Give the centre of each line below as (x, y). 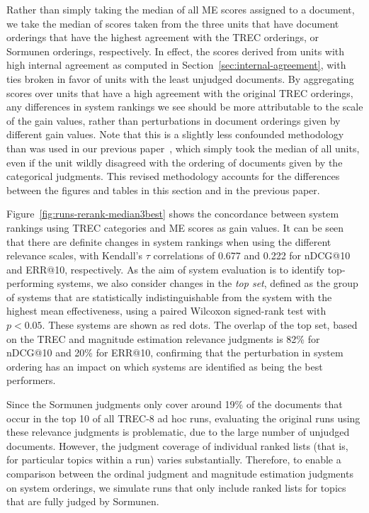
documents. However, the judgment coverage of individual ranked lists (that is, (177, 445)
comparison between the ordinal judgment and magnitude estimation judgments (180, 473)
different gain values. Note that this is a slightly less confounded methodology (175, 134)
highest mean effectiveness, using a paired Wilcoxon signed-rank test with (166, 311)
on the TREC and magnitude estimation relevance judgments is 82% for (163, 338)
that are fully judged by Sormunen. (83, 501)
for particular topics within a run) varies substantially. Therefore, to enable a (174, 460)
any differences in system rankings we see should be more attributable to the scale (185, 107)
